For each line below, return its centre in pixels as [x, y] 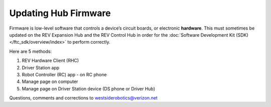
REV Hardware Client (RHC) [50, 61]
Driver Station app [41, 67]
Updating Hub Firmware [60, 13]
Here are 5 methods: [31, 51]
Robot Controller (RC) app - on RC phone [64, 74]
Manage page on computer [50, 82]
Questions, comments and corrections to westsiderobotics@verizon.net [83, 98]
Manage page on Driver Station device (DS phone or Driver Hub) [89, 88]
